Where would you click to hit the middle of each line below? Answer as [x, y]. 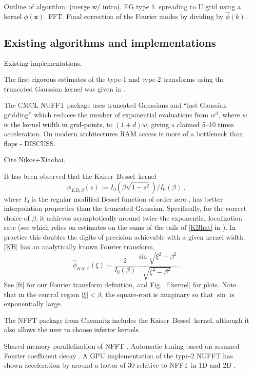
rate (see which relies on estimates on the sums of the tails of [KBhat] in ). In [120, 227]
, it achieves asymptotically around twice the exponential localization [139, 217]
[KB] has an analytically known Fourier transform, [79, 246]
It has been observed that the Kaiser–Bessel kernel [80, 176]
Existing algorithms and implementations [110, 42]
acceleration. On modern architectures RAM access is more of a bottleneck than [124, 134]
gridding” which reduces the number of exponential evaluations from [106, 114]
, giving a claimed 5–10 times [190, 124]
